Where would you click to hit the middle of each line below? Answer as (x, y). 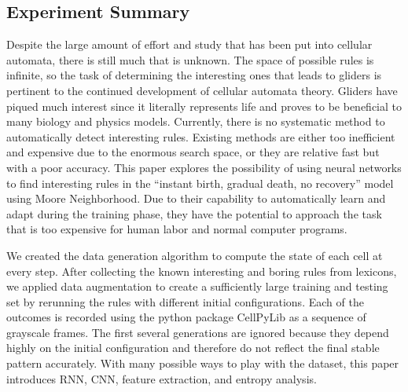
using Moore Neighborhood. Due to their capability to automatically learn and (196, 198)
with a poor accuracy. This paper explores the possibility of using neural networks (204, 167)
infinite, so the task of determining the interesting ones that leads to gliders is (194, 75)
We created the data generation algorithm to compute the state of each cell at (195, 255)
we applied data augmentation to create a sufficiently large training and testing (197, 286)
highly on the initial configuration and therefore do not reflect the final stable (193, 348)
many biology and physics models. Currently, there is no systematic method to (196, 121)
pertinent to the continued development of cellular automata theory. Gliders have (202, 90)
